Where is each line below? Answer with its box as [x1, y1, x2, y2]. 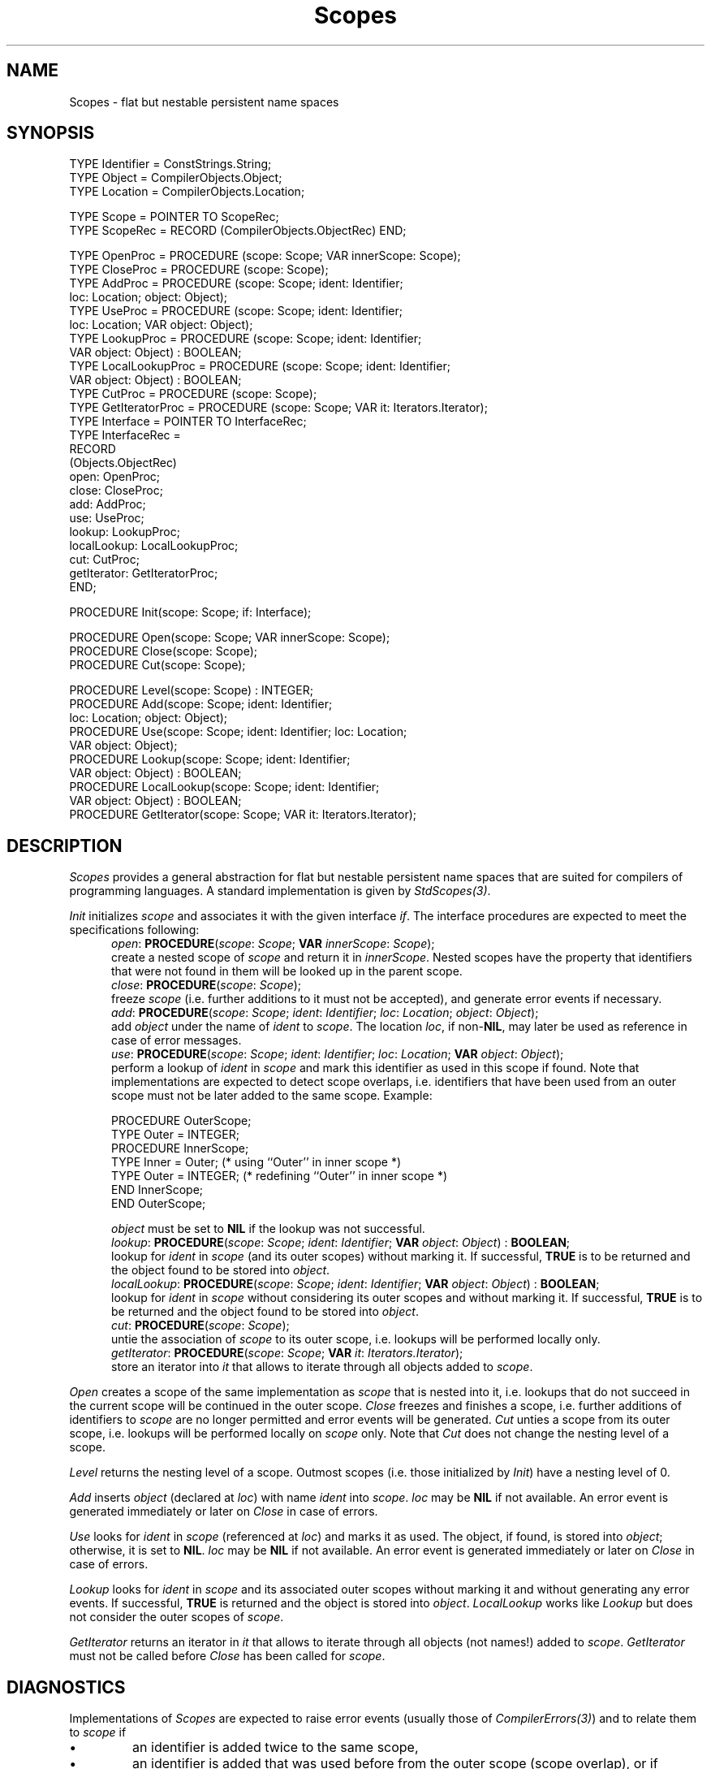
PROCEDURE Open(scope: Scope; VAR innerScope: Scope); [69, 630, 390, 645]
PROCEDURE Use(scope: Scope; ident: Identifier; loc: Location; [69, 724, 407, 739]
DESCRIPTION [6, 835, 123, 856]
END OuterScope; [111, 1196, 206, 1211]
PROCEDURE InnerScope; [111, 1141, 249, 1156]
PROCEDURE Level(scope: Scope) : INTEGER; [69, 683, 313, 698]
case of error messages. [111, 1033, 242, 1048]
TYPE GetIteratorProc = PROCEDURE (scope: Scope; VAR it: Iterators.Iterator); [69, 400, 488, 415]
